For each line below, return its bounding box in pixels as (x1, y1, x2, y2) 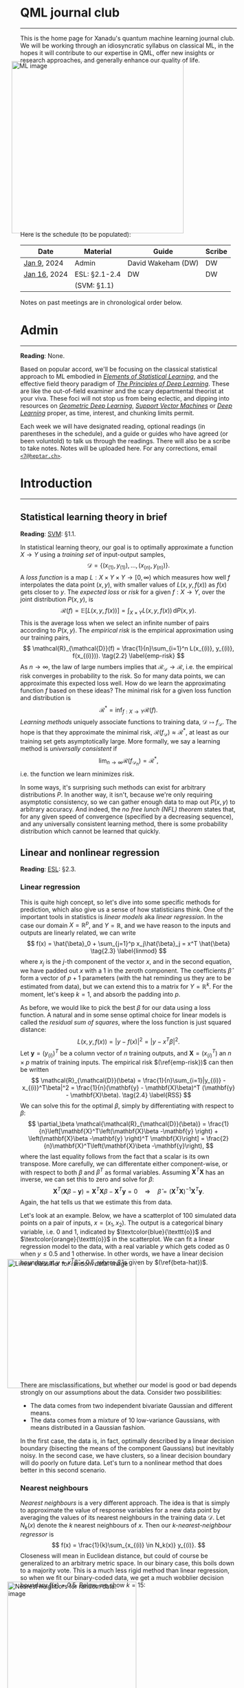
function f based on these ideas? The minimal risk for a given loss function (20, 686, 232, 695)
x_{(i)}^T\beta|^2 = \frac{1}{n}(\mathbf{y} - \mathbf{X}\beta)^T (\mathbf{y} (22, 1083, 235, 1092)
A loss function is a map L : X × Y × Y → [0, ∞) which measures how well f (20, 573, 231, 582)
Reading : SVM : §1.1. (20, 529, 76, 538)
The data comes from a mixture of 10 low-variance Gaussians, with (30, 1416, 221, 1424)
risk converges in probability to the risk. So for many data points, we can (20, 672, 225, 680)
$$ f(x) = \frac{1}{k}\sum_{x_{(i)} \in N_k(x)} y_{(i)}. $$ (52, 1541, 206, 1549)
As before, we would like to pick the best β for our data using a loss (20, 1003, 211, 1011)
